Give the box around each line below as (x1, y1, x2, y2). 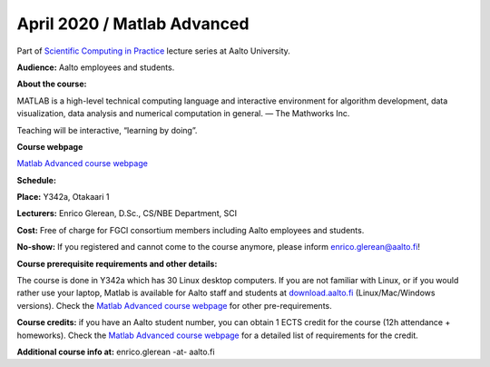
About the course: (16, 78, 87, 90)
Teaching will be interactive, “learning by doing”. (16, 124, 198, 135)
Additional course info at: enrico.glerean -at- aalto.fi (16, 346, 215, 357)
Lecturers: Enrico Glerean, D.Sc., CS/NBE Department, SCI (16, 208, 238, 219)
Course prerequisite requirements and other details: (16, 258, 218, 269)
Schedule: (16, 174, 56, 185)
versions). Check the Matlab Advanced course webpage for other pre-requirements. (16, 300, 332, 311)
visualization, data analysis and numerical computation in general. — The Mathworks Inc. (16, 108, 350, 119)
